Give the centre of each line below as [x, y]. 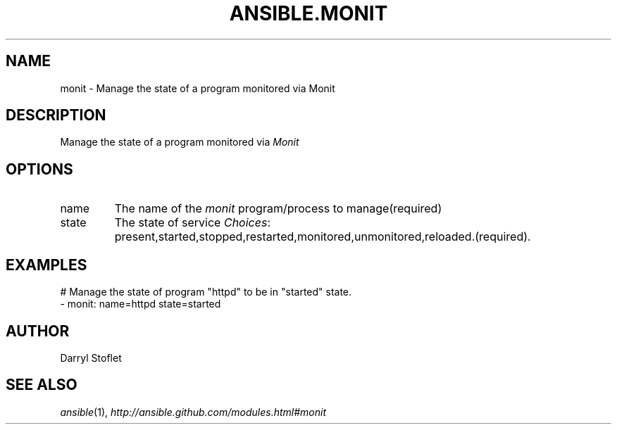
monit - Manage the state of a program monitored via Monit [198, 88]
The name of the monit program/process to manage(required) [278, 209]
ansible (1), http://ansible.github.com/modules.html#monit [193, 412]
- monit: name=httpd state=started [141, 304]
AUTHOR [38, 331]
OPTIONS [39, 169]
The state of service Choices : [192, 223]
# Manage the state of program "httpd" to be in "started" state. [206, 292]
